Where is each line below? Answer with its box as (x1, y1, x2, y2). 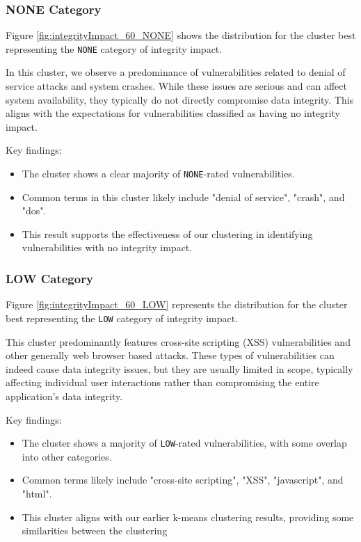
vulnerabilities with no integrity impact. (22, 240, 193, 255)
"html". (22, 486, 52, 500)
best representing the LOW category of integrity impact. (6, 310, 239, 325)
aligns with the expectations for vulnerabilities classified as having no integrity (6, 106, 340, 120)
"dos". (22, 203, 47, 218)
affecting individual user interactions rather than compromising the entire (6, 375, 319, 390)
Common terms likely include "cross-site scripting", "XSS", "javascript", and (22, 472, 344, 487)
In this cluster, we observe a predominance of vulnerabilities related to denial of (6, 65, 346, 79)
